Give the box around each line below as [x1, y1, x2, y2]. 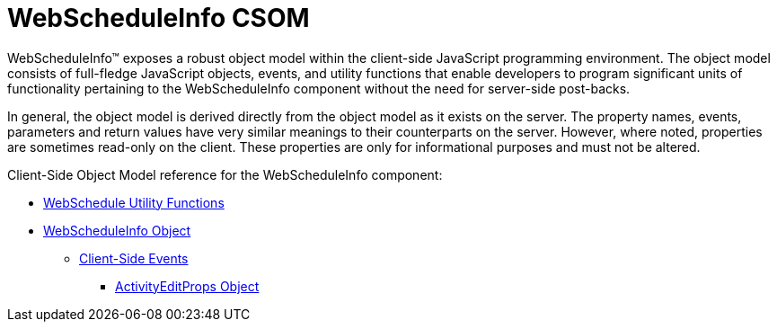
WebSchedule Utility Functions [43, 194, 225, 210]
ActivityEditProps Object [115, 278, 260, 294]
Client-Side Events [79, 250, 189, 266]
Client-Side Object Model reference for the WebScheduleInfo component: [7, 166, 443, 182]
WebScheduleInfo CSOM [7, 3, 310, 33]
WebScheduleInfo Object [43, 222, 191, 238]
